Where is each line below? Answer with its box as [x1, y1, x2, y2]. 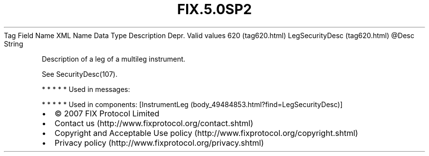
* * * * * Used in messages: [42, 85, 130, 93]
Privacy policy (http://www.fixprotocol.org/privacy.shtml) [54, 137, 264, 148]
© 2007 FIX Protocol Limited [54, 108, 160, 118]
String [4, 39, 24, 48]
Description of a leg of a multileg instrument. [42, 54, 186, 63]
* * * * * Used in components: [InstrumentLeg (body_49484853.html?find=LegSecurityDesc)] [42, 100, 343, 109]
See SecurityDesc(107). [42, 69, 118, 78]
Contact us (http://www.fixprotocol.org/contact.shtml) [54, 118, 254, 128]
